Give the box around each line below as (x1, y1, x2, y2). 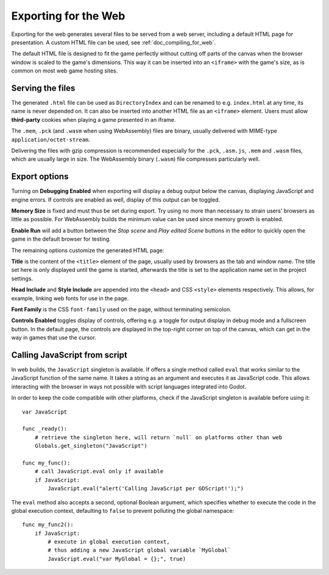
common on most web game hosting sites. (11, 67, 118, 74)
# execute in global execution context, (48, 538, 170, 545)
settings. (11, 275, 34, 282)
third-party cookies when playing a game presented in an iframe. (11, 116, 176, 123)
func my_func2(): (22, 521, 74, 528)
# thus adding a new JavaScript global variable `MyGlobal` (48, 547, 231, 554)
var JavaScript (22, 408, 68, 415)
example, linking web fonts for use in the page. (11, 294, 129, 302)
